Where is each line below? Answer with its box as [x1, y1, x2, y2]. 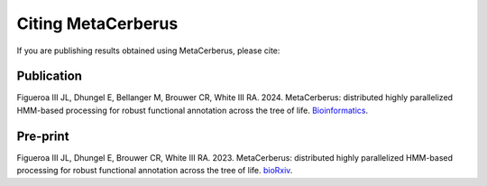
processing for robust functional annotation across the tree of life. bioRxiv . [16, 165, 293, 176]
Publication [16, 69, 83, 84]
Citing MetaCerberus [16, 14, 179, 33]
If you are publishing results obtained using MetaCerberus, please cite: [16, 45, 280, 56]
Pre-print [16, 128, 69, 144]
